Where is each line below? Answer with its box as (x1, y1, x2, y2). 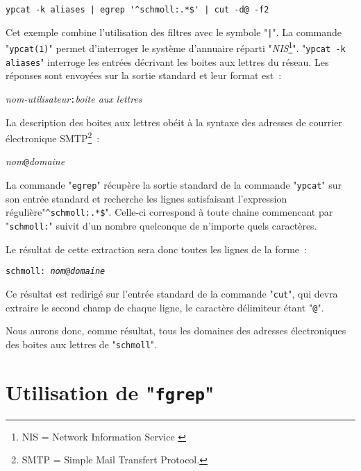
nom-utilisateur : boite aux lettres (6, 91, 142, 105)
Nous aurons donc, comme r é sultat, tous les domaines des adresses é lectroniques (6, 323, 346, 338)
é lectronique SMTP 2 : (6, 129, 100, 145)
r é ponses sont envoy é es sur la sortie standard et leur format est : (6, 68, 282, 83)
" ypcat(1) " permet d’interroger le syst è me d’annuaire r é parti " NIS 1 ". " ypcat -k (6, 39, 346, 55)
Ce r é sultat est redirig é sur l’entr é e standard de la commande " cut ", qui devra (6, 286, 338, 300)
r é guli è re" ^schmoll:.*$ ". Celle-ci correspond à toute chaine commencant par (6, 205, 333, 219)
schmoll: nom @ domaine (6, 266, 106, 277)
